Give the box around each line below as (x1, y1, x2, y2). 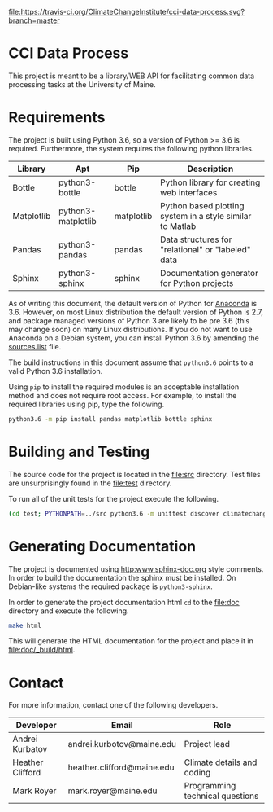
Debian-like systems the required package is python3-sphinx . (8, 582, 213, 591)
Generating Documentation (8, 537, 197, 555)
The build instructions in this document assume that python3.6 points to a (8, 358, 254, 367)
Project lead (184, 739, 230, 750)
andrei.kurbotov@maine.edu (67, 739, 177, 750)
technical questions (184, 790, 259, 801)
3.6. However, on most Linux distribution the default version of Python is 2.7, (8, 307, 264, 317)
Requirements (8, 108, 106, 127)
